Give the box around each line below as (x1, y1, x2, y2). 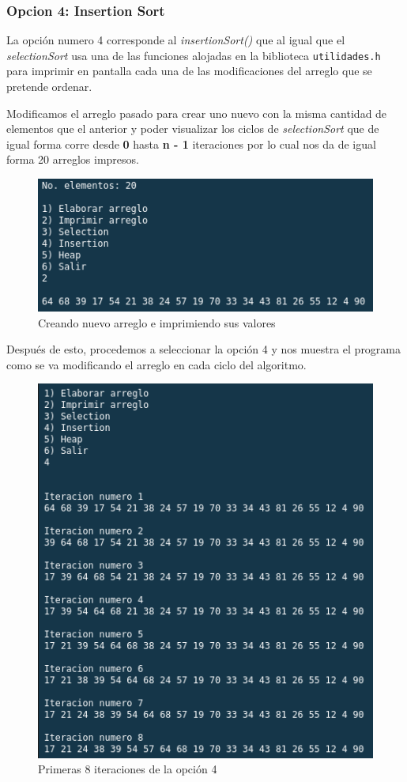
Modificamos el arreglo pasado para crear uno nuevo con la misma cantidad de (6, 104, 387, 121)
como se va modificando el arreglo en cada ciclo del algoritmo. (6, 356, 307, 372)
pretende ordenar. (6, 78, 92, 95)
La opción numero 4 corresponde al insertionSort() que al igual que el (6, 32, 345, 48)
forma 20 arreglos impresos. (6, 151, 139, 168)
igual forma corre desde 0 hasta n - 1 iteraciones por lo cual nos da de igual (6, 135, 376, 152)
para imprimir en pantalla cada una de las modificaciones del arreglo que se (6, 62, 372, 79)
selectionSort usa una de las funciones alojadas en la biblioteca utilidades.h (6, 47, 381, 63)
